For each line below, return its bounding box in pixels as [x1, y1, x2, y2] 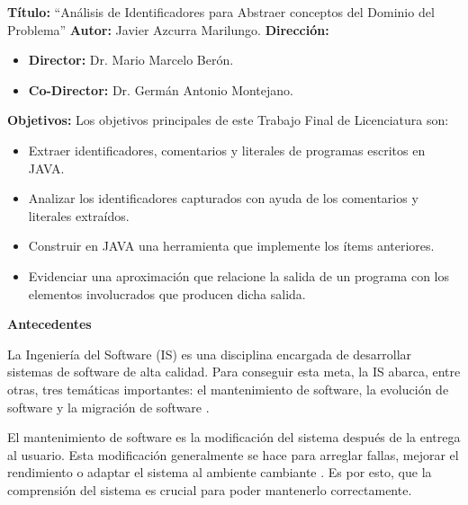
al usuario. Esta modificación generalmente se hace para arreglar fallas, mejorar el [7, 445, 459, 464]
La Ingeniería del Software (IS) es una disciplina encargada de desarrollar [7, 344, 412, 363]
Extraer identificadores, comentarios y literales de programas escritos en [28, 140, 426, 159]
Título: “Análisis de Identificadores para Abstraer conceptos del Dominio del [7, 3, 435, 21]
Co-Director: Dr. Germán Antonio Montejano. [28, 80, 293, 99]
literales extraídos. [28, 206, 130, 225]
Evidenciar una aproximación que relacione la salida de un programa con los [28, 266, 450, 285]
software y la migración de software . [7, 397, 210, 416]
